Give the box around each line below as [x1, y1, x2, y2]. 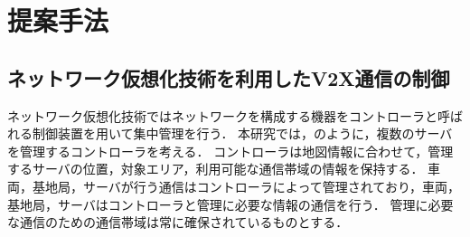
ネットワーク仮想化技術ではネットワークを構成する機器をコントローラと [7, 106, 437, 125]
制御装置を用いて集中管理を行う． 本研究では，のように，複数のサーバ [32, 124, 453, 143]
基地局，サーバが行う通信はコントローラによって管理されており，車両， [32, 176, 460, 195]
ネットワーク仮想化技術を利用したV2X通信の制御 [7, 63, 450, 91]
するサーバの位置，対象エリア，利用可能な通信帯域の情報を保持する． [7, 159, 424, 178]
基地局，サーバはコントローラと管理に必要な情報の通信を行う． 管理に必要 [7, 194, 454, 213]
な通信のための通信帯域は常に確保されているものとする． [7, 213, 349, 232]
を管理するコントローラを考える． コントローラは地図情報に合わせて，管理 [7, 141, 454, 160]
